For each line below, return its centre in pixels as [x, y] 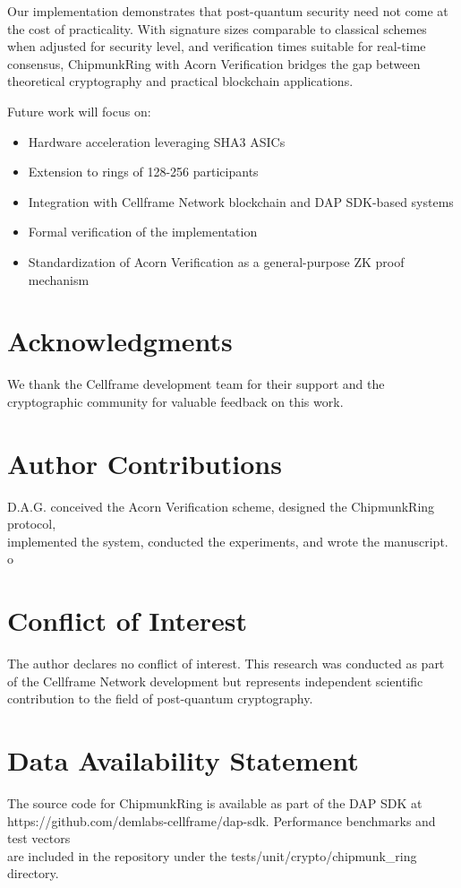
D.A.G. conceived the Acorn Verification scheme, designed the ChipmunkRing [221, 506]
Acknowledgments [120, 341]
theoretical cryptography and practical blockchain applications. [180, 81]
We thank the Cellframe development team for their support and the [196, 384]
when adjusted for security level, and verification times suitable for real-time [217, 46]
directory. [33, 873]
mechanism [59, 279]
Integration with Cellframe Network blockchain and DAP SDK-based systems [241, 201]
